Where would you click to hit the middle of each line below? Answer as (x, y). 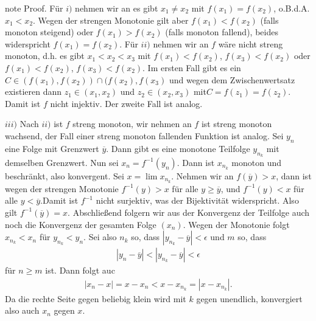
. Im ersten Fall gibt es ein (192, 67)
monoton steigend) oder (49, 32)
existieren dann (33, 91)
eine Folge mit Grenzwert (52, 148)
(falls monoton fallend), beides (222, 32)
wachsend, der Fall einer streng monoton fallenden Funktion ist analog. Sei (144, 135)
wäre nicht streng (251, 43)
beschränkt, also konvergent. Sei (65, 175)
